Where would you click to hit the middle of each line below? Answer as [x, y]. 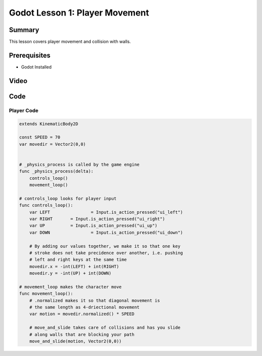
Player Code [24, 110]
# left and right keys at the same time [78, 260]
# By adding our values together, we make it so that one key [105, 246]
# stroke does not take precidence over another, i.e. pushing [106, 253]
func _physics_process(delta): [57, 171]
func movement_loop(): [46, 294]
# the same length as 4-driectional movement [84, 307]
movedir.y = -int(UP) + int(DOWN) [70, 273]
